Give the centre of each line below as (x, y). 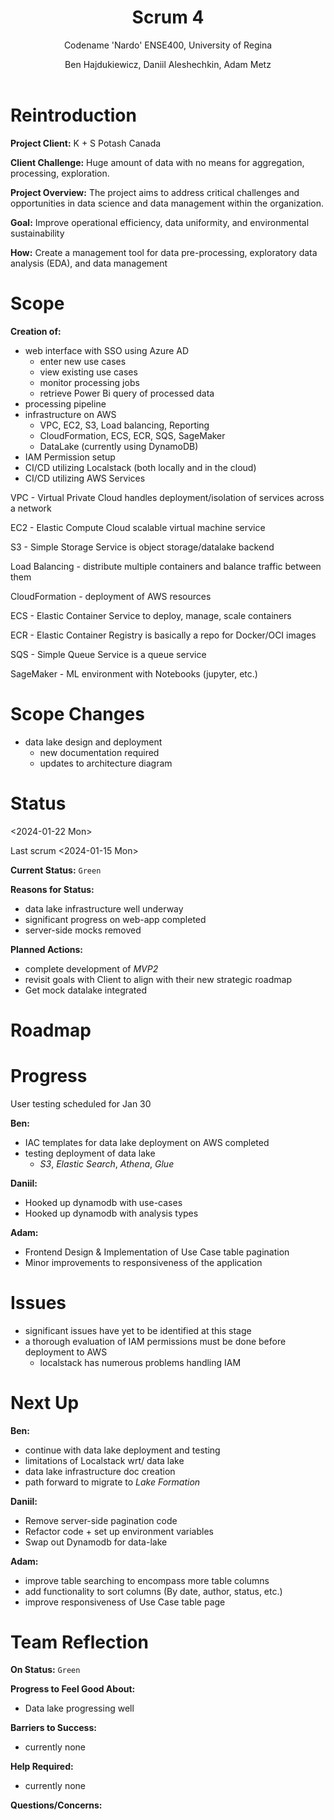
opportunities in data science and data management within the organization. (167, 203)
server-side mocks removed (83, 930)
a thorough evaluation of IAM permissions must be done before (155, 1341)
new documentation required (99, 752)
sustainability (37, 233)
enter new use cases (83, 361)
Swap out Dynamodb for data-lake (96, 1542)
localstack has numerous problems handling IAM (140, 1362)
